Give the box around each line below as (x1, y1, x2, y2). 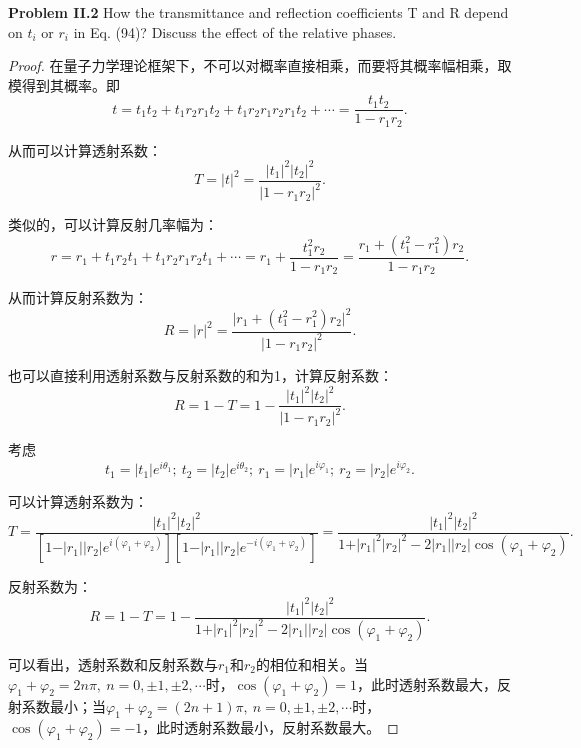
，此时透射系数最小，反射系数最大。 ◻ (142, 717, 399, 738)
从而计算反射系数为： (8, 287, 148, 308)
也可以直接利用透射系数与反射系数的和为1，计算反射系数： (8, 364, 393, 385)
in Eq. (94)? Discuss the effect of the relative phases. (73, 21, 397, 42)
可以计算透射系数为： (8, 491, 148, 512)
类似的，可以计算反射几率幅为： (8, 214, 218, 235)
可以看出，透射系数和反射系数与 (8, 653, 218, 674)
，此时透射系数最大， (357, 673, 498, 694)
